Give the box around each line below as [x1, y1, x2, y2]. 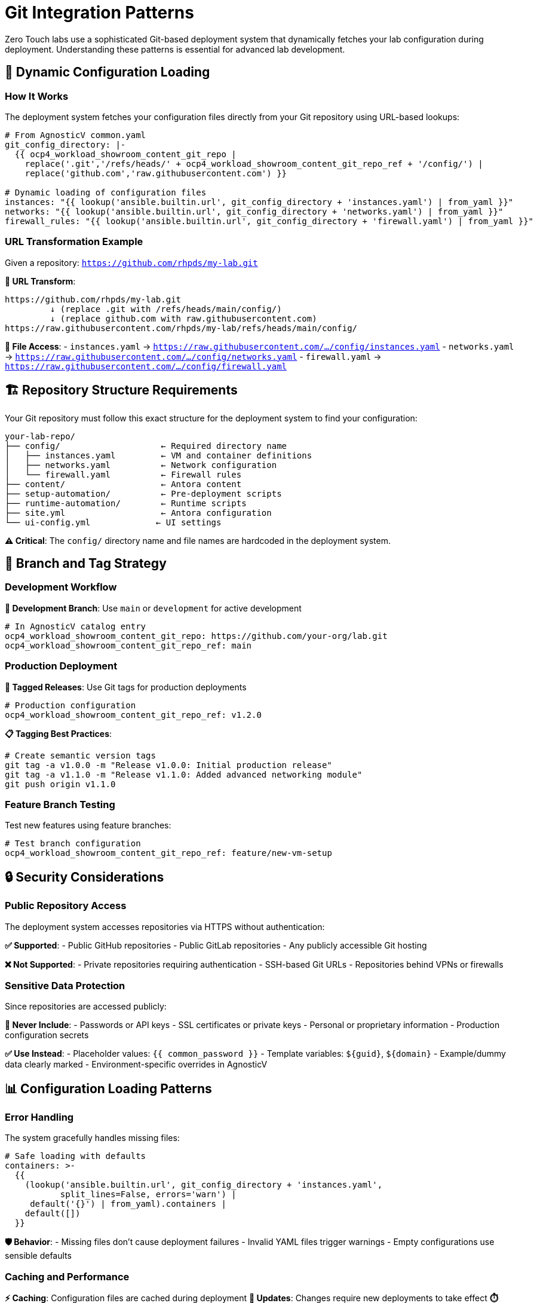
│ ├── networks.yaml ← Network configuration [5, 460, 277, 470]
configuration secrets [5, 1030, 89, 1041]
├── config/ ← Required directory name [5, 441, 287, 451]
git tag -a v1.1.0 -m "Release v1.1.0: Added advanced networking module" [5, 769, 363, 779]
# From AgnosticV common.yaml [5, 130, 146, 140]
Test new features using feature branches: [5, 820, 171, 831]
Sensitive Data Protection [5, 979, 125, 992]
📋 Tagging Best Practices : [5, 728, 112, 739]
